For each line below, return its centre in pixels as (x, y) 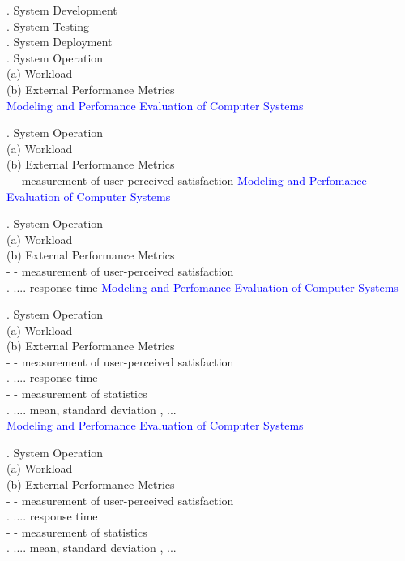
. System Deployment (60, 42)
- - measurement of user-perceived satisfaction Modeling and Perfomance (187, 180)
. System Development (62, 10)
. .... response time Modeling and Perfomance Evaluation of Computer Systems (202, 287)
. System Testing (48, 26)
